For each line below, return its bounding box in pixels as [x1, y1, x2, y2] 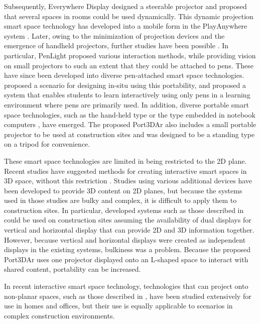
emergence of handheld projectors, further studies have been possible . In [4, 40, 229, 51]
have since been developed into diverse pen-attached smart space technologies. [4, 70, 244, 80]
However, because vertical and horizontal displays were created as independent [4, 234, 246, 245]
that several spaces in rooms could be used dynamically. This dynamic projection [4, 11, 253, 21]
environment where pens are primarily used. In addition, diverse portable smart [4, 99, 249, 110]
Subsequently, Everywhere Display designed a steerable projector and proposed [4, 1, 247, 11]
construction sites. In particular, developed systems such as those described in [4, 204, 244, 215]
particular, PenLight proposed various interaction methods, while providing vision [4, 50, 256, 60]
